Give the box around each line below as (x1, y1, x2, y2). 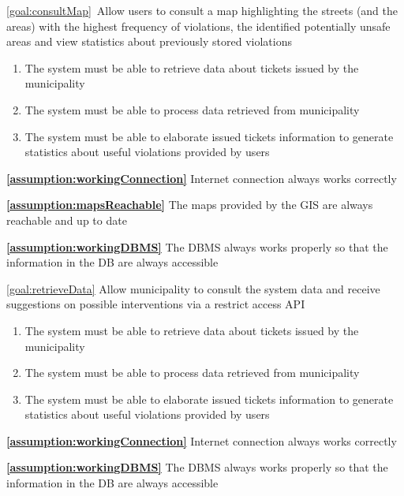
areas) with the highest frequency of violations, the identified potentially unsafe (6, 17, 391, 34)
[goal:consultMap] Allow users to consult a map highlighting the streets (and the (6, 2, 398, 18)
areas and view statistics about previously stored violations (6, 33, 292, 50)
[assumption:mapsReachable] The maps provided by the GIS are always (6, 196, 373, 213)
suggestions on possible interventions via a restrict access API (6, 296, 305, 312)
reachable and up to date (6, 211, 127, 228)
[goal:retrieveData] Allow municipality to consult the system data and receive (6, 280, 380, 296)
